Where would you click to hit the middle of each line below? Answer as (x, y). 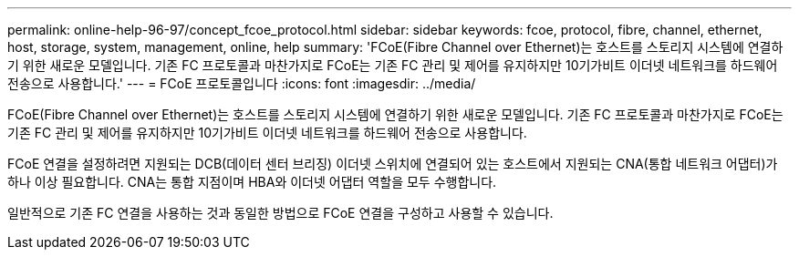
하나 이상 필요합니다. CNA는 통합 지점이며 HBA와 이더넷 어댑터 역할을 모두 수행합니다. (252, 182)
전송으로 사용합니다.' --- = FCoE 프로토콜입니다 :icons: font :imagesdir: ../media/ (242, 83)
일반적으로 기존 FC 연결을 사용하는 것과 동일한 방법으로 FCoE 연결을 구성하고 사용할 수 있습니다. (280, 213)
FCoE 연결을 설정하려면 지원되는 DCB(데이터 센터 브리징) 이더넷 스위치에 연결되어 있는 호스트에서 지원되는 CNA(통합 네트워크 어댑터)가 (393, 164)
